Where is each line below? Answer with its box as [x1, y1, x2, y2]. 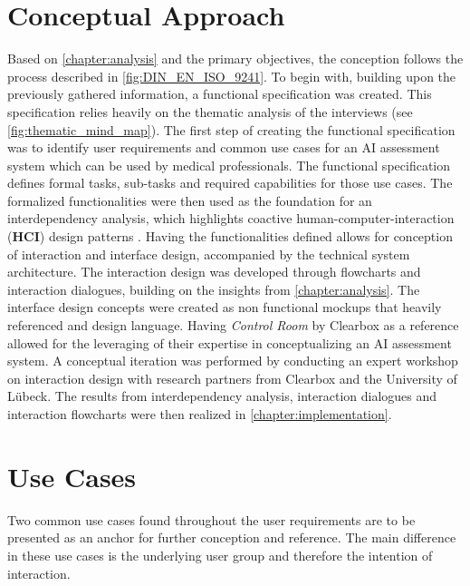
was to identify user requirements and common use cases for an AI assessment [7, 138, 440, 157]
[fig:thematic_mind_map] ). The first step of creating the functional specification [7, 120, 456, 139]
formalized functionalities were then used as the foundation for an [7, 190, 372, 210]
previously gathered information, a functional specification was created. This [7, 84, 432, 103]
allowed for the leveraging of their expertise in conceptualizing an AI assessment [7, 333, 452, 352]
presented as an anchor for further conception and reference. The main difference [7, 528, 456, 547]
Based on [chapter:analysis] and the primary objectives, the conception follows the [7, 49, 464, 68]
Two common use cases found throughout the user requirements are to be [7, 510, 416, 529]
